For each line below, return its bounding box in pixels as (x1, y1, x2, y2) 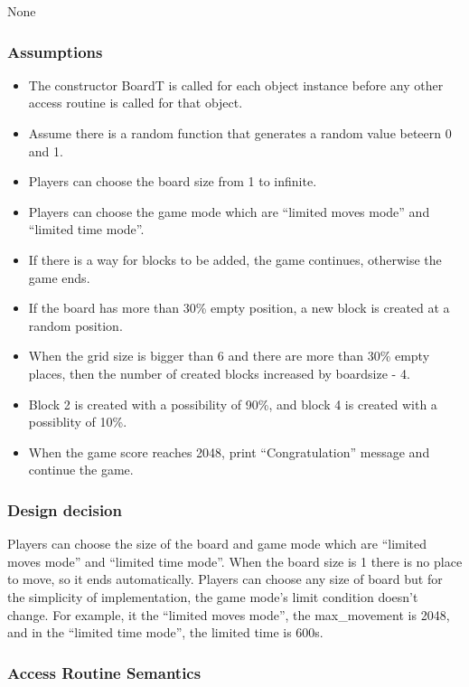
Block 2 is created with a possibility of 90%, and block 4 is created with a (28, 394, 437, 413)
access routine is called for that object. (28, 93, 243, 112)
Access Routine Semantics (7, 661, 202, 683)
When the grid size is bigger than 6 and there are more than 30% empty (28, 346, 430, 365)
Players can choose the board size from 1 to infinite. (28, 172, 317, 191)
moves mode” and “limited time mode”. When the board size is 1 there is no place (7, 551, 463, 570)
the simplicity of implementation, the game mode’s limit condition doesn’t (7, 587, 418, 606)
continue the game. (28, 460, 134, 479)
